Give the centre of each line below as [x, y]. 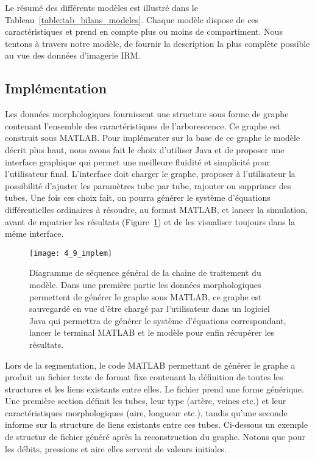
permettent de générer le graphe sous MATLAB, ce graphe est [146, 296]
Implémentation [56, 88]
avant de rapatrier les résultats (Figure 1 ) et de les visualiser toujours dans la [150, 221]
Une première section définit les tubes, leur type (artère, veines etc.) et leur [146, 401]
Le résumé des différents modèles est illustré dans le [101, 7]
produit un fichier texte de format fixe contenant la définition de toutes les [144, 377]
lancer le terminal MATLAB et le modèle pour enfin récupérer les [152, 332]
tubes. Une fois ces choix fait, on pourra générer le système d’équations [138, 197]
